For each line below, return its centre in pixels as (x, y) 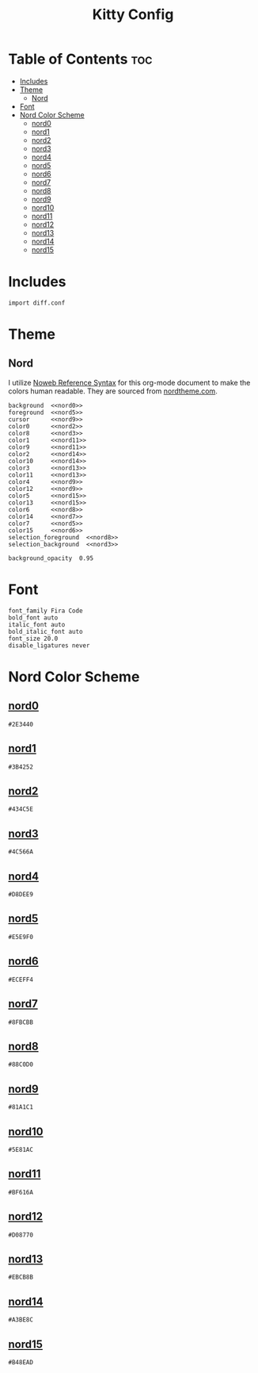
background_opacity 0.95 (51, 558)
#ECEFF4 (21, 980)
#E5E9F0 (21, 937)
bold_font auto (33, 617)
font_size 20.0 (33, 639)
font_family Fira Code (46, 611)
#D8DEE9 (21, 895)
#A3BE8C (21, 1320)
